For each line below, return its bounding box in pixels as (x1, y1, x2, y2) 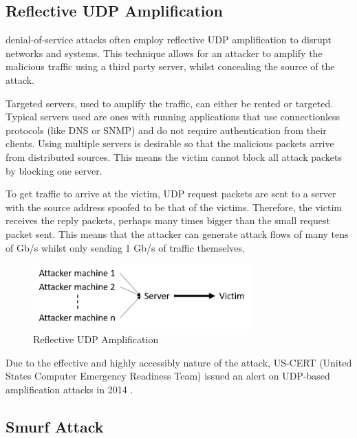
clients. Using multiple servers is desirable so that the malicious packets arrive (6, 136, 334, 151)
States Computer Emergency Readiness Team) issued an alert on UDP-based (6, 369, 330, 383)
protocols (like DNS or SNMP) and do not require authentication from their (6, 122, 327, 137)
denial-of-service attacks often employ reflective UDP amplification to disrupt (6, 32, 332, 47)
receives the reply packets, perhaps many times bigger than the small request (6, 213, 330, 228)
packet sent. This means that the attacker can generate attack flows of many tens (6, 226, 349, 241)
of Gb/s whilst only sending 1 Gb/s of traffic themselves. (6, 240, 245, 254)
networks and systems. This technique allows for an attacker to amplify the (6, 45, 323, 60)
